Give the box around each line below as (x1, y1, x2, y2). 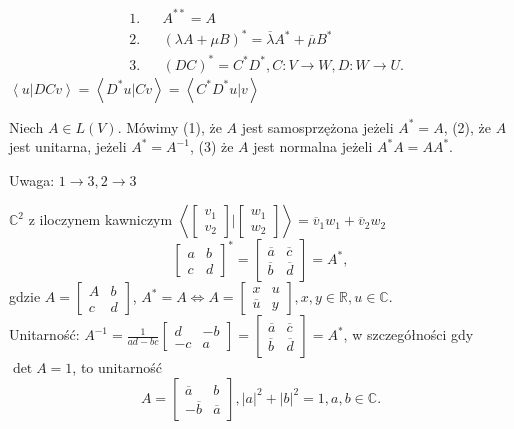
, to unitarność (72, 357, 162, 378)
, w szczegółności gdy (343, 324, 474, 345)
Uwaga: (9, 169, 55, 190)
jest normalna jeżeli (253, 136, 373, 157)
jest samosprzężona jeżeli (241, 116, 394, 137)
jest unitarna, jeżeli (9, 136, 127, 157)
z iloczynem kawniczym (28, 209, 173, 230)
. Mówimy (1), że (117, 116, 222, 137)
